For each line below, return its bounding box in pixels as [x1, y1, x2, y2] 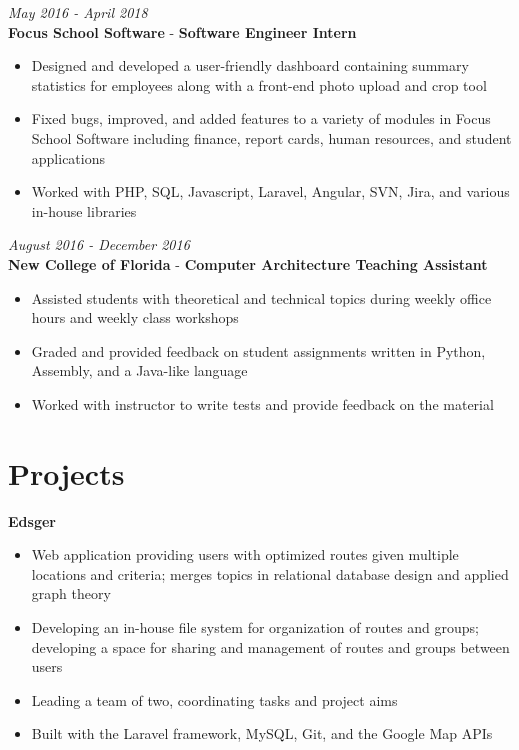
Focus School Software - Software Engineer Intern [8, 21, 357, 42]
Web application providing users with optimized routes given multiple [31, 544, 459, 565]
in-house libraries [31, 200, 137, 221]
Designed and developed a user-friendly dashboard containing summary [31, 55, 469, 76]
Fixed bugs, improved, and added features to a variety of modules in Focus [31, 108, 491, 129]
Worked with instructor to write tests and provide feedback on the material [31, 393, 494, 414]
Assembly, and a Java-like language [31, 360, 248, 381]
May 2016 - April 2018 [8, 2, 148, 22]
